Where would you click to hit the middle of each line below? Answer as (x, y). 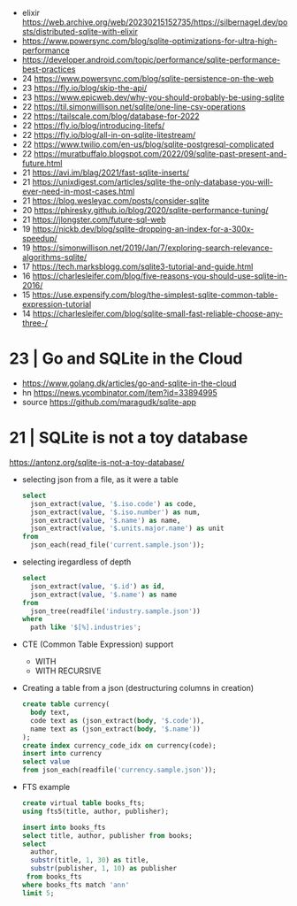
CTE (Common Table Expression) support (98, 644)
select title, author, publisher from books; (107, 835)
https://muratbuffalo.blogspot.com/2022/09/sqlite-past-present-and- (160, 154)
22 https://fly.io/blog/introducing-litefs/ (93, 126)
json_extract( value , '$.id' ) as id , (98, 586)
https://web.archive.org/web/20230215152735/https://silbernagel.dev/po (155, 22)
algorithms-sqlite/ (54, 257)
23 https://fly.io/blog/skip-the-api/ (84, 88)
